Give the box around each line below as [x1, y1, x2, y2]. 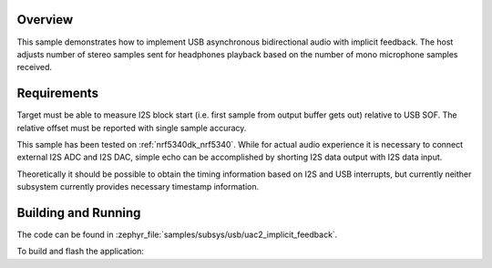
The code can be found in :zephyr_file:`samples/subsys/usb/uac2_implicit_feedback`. [16, 229, 338, 241]
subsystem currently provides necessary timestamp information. [16, 181, 260, 192]
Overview [16, 12, 74, 27]
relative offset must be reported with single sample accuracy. [16, 122, 247, 133]
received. [16, 62, 53, 73]
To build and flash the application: [16, 246, 145, 257]
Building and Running [16, 205, 141, 221]
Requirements [16, 86, 99, 101]
